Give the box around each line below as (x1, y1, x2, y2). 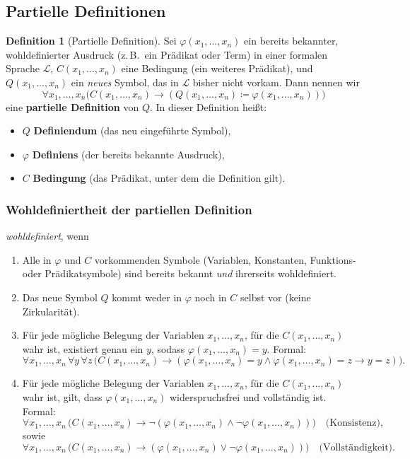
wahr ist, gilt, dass (22, 389, 102, 404)
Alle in (22, 252, 52, 267)
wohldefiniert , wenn (6, 228, 89, 243)
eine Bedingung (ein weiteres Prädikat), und (121, 61, 313, 76)
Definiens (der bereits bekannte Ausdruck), (32, 146, 225, 161)
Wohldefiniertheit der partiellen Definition (6, 200, 252, 218)
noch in (194, 289, 227, 304)
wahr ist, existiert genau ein (22, 341, 143, 356)
